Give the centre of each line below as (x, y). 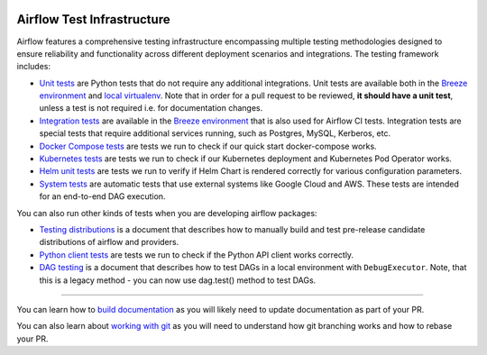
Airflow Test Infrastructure (93, 19)
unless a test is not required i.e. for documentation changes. (151, 108)
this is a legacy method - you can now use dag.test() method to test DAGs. (178, 280)
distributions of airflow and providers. (109, 242)
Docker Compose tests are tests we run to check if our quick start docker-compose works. (208, 146)
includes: (34, 67)
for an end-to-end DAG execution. (102, 196)
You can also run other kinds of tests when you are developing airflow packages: (167, 213)
